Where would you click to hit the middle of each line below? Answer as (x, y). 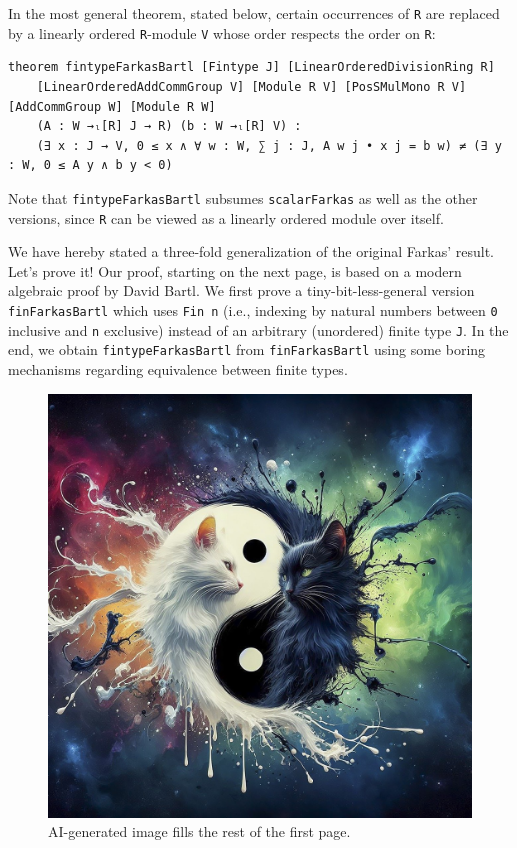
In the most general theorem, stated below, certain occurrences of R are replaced (254, 13)
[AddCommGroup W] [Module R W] (112, 106)
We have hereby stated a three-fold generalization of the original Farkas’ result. (251, 251)
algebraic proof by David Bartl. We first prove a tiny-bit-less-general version (241, 290)
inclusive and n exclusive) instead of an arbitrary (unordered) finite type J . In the (258, 329)
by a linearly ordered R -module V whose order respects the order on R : (222, 32)
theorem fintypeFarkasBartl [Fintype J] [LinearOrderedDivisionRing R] (251, 67)
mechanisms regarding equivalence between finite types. (178, 368)
